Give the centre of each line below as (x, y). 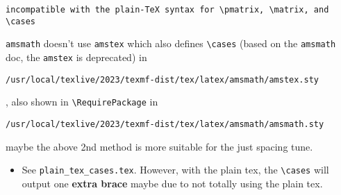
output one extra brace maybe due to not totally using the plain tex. (172, 183)
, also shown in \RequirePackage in (82, 102)
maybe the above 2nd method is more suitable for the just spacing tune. (159, 146)
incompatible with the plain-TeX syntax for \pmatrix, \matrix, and (167, 10)
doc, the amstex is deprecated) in (76, 57)
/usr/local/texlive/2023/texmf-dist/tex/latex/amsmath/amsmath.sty (165, 124)
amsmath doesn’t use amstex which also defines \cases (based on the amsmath (171, 43)
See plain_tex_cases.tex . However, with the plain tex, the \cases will (175, 170)
